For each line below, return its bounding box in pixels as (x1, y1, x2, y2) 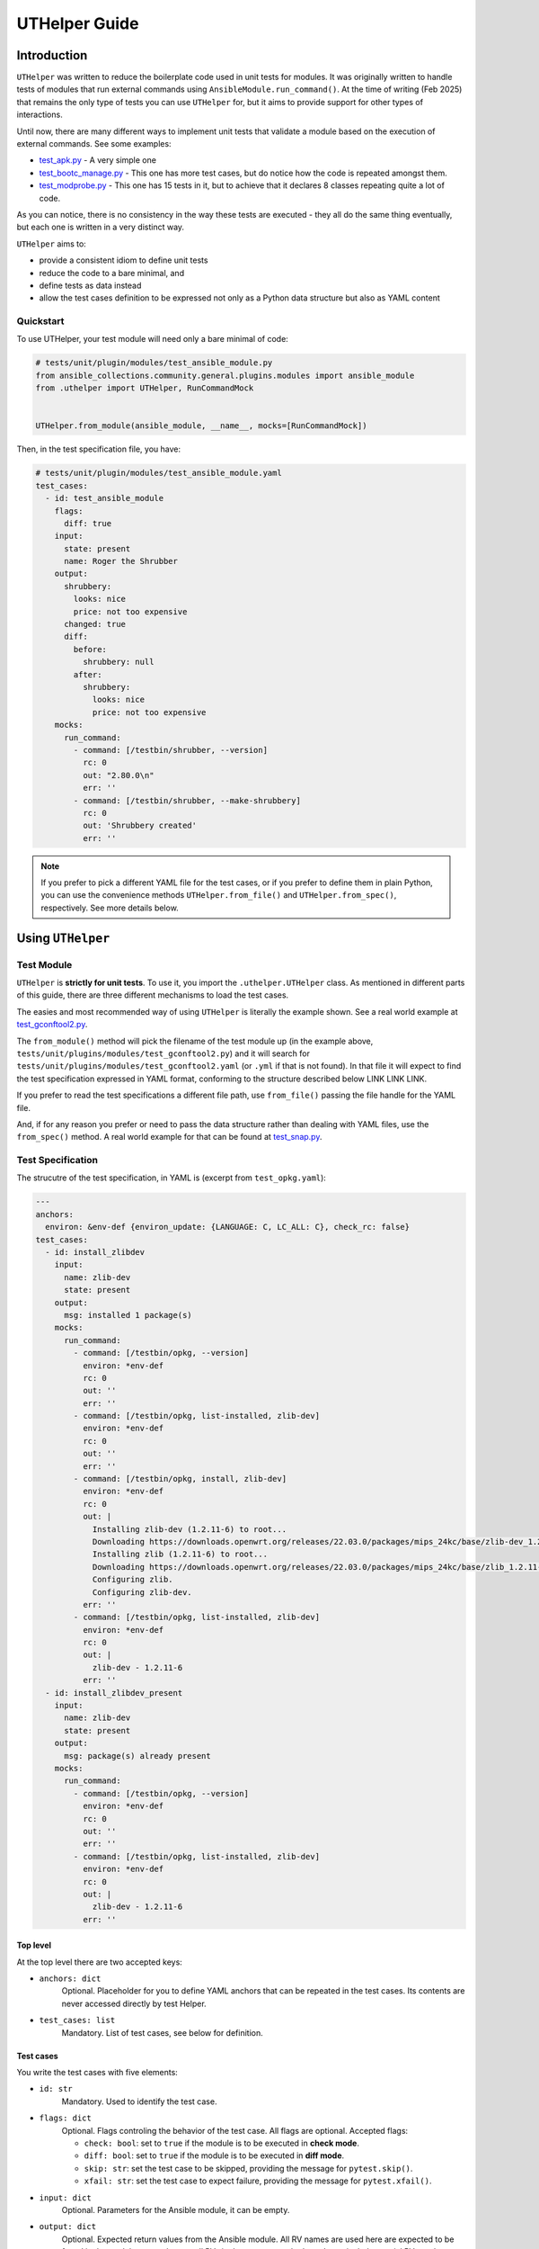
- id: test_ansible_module (45, 493, 164, 504)
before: (73, 644, 108, 654)
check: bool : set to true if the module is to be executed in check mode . (84, 2137, 359, 2148)
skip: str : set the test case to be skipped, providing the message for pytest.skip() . (84, 2163, 413, 2173)
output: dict (39, 2222, 97, 2232)
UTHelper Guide (16, 13, 139, 33)
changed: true (64, 619, 126, 630)
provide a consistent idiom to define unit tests (39, 255, 208, 265)
